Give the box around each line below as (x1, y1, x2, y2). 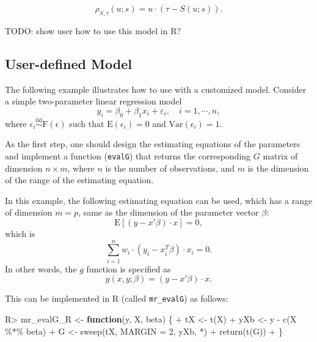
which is (5, 227, 35, 240)
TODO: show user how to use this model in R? (5, 24, 181, 37)
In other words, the (5, 262, 77, 275)
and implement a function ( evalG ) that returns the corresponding (5, 149, 251, 162)
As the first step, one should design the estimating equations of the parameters (5, 137, 301, 150)
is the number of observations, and (105, 161, 235, 174)
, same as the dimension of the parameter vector (78, 206, 259, 219)
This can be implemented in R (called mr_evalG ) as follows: (5, 292, 228, 305)
